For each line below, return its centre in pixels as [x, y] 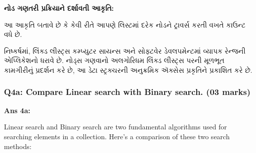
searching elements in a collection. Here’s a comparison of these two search [117, 136]
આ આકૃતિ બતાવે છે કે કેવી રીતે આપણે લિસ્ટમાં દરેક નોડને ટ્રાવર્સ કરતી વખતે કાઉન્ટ [125, 24]
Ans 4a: [17, 110]
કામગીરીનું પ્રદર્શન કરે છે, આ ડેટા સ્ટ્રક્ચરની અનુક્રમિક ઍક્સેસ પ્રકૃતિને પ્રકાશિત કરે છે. [128, 70]
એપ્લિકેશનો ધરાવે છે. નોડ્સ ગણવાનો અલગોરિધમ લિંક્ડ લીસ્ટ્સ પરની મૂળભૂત [114, 60]
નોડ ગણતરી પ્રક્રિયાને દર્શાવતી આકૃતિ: [59, 8]
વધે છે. [13, 34]
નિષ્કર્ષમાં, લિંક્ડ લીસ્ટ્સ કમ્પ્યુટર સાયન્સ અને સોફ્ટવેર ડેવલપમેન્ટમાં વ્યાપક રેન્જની [125, 50]
